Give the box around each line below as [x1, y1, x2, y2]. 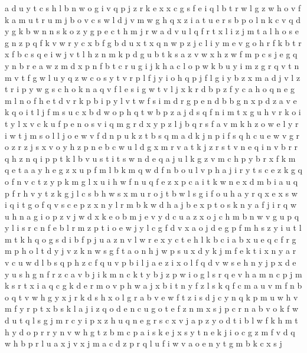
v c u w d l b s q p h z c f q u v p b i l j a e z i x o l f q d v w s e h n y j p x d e [5, 256, 296, 269]
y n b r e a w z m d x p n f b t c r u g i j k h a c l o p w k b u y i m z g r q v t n [5, 59, 299, 71]
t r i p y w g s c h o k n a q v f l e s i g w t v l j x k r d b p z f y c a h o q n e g [5, 83, 295, 95]
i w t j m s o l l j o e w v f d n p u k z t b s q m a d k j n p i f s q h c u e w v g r [5, 129, 300, 141]
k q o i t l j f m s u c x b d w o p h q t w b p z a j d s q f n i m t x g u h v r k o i [5, 106, 301, 118]
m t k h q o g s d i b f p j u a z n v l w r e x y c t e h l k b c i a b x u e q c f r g [5, 233, 296, 245]
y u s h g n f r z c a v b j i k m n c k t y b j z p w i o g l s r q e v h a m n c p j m [5, 267, 302, 280]
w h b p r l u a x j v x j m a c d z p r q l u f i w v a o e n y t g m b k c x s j [5, 337, 282, 349]
